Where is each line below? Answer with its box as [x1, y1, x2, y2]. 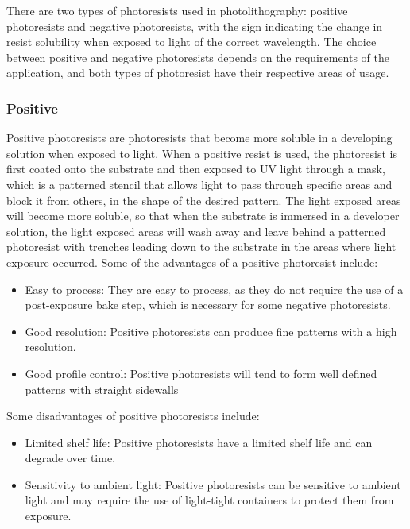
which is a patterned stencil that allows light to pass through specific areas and [6, 176, 393, 192]
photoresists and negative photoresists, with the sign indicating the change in [6, 17, 383, 34]
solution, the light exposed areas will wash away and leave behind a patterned [6, 222, 386, 239]
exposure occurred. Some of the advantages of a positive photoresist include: [6, 253, 378, 270]
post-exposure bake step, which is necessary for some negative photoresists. [25, 296, 391, 313]
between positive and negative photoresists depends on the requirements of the [6, 48, 390, 65]
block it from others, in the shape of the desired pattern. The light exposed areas [6, 191, 401, 208]
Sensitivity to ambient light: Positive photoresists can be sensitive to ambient [25, 476, 401, 492]
